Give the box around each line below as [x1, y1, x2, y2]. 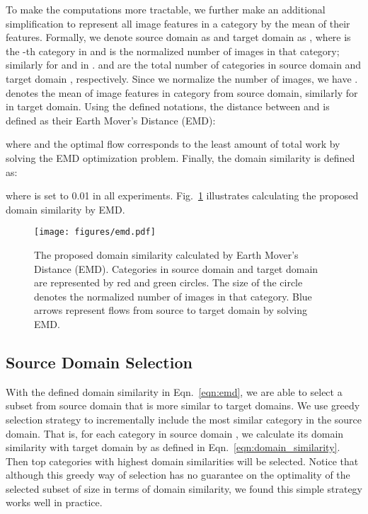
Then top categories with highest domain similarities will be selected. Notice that [6, 453, 359, 468]
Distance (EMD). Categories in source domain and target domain [34, 261, 318, 276]
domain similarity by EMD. [6, 201, 125, 216]
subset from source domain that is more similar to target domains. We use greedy [6, 398, 360, 413]
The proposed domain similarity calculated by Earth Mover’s [34, 247, 299, 262]
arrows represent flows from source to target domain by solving [34, 303, 308, 317]
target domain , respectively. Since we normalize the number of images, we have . [6, 71, 358, 86]
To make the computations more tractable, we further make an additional [6, 2, 326, 16]
